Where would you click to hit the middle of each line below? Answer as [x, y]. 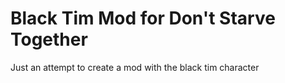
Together [49, 39]
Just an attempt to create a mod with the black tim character [135, 67]
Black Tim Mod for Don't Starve [143, 18]
